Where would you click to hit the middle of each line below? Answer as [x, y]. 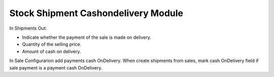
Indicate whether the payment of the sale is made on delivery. [87, 37]
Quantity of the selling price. [52, 44]
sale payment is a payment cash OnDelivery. [56, 67]
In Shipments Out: [28, 28]
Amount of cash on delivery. [52, 51]
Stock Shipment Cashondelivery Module [96, 13]
